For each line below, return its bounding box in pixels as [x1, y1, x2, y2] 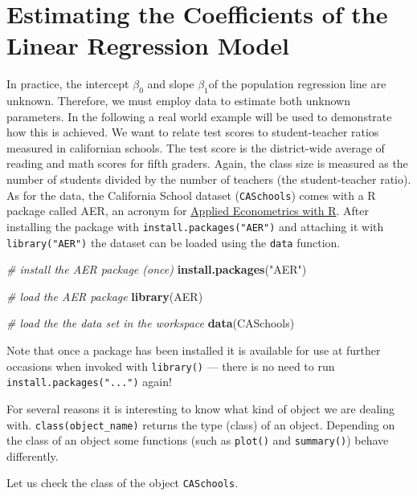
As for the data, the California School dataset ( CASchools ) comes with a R [6, 186, 376, 203]
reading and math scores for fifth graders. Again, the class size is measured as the [6, 155, 408, 172]
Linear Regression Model [6, 29, 289, 62]
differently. [6, 447, 59, 464]
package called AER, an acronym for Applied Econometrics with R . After [6, 202, 369, 219]
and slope [147, 75, 194, 92]
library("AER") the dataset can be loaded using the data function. [6, 234, 341, 250]
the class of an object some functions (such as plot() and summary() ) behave [6, 432, 389, 449]
